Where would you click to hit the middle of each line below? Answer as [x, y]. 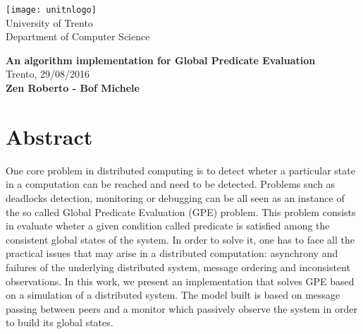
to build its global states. [60, 322]
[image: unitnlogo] [51, 10]
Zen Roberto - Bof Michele [73, 88]
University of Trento [49, 22]
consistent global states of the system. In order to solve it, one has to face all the [180, 239]
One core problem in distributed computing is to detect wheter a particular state [180, 170]
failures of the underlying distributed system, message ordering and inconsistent [178, 267]
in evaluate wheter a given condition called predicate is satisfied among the [168, 226]
